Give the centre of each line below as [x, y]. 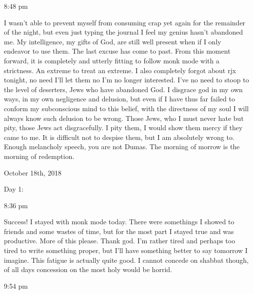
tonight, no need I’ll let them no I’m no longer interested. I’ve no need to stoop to [126, 80]
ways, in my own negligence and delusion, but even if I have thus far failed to [119, 99]
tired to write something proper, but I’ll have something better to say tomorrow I [126, 250]
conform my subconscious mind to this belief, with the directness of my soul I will [126, 108]
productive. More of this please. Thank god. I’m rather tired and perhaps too [120, 241]
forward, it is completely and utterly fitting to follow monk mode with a [112, 60]
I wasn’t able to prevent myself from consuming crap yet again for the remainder [125, 22]
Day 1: [14, 189]
